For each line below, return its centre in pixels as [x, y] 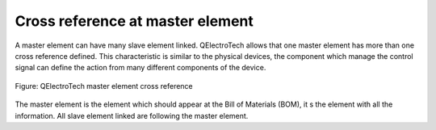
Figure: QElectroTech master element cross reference [104, 86]
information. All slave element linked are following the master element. [132, 115]
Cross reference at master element [134, 21]
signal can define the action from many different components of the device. [140, 68]
